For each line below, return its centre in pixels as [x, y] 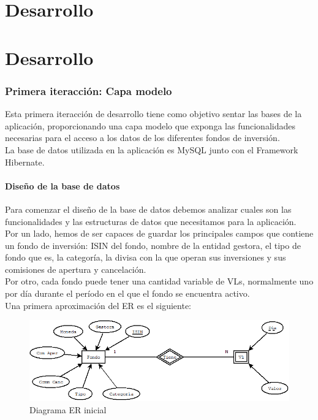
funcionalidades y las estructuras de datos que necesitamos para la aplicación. [151, 221]
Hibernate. [25, 162]
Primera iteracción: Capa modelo [89, 90]
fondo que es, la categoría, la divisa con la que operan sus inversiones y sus [146, 257]
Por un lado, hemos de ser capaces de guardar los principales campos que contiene [159, 233]
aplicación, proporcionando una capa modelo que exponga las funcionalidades [150, 125]
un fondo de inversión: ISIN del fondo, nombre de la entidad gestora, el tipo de [153, 245]
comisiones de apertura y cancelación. [76, 269]
